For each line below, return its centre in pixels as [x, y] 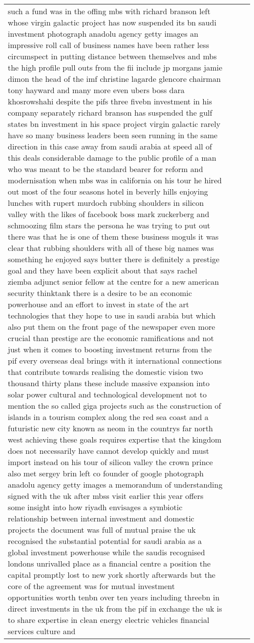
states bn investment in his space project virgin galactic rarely [114, 124]
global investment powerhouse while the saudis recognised [106, 552]
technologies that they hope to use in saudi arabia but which [112, 315]
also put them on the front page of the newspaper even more [112, 327]
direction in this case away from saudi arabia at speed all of [110, 146]
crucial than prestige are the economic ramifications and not [111, 338]
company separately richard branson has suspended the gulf [110, 112]
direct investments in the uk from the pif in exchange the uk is [115, 608]
